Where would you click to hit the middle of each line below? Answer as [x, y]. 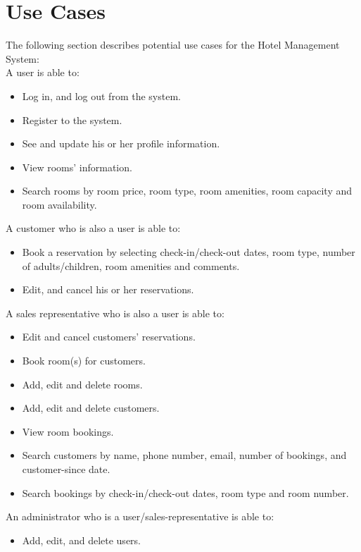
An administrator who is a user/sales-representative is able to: [140, 516]
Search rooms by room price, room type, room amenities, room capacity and [187, 191]
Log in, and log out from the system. [101, 96]
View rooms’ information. [77, 167]
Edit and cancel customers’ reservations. [109, 337]
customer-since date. [66, 469]
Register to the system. [72, 119]
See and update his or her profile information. [121, 143]
